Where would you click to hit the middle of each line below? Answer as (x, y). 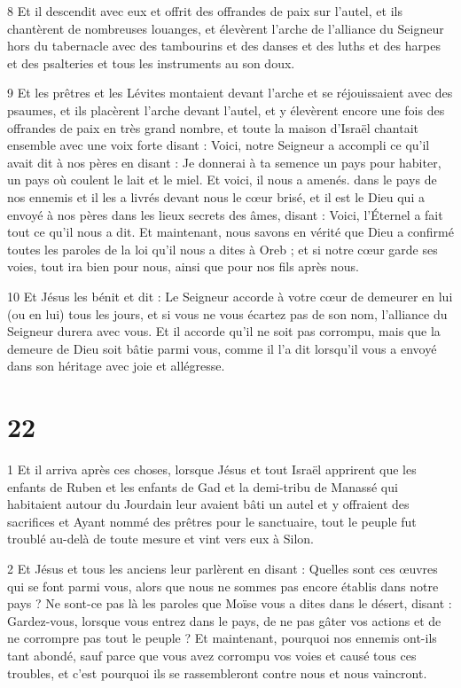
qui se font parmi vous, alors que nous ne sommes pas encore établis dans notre (223, 586)
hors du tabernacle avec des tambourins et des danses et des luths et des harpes (224, 46)
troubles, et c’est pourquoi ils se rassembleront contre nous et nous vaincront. (217, 672)
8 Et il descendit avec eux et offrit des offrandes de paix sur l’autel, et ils (205, 11)
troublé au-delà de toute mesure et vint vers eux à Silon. (160, 539)
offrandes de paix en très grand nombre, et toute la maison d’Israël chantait (213, 127)
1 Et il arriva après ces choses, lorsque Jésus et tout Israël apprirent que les (212, 469)
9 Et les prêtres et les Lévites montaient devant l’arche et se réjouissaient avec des (230, 93)
